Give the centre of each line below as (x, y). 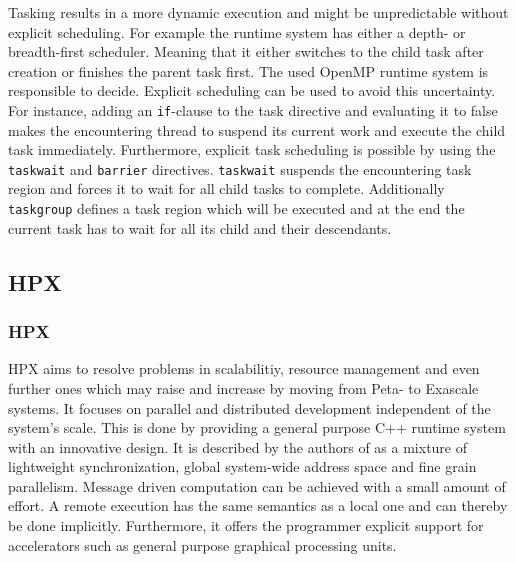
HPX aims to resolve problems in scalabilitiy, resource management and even (244, 368)
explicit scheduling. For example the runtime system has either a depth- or (237, 31)
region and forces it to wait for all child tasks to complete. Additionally (226, 188)
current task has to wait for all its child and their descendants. (200, 227)
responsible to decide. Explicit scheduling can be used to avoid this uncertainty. (252, 90)
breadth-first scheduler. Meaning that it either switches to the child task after (246, 51)
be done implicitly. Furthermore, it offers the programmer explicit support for (246, 525)
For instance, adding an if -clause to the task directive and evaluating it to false (253, 109)
